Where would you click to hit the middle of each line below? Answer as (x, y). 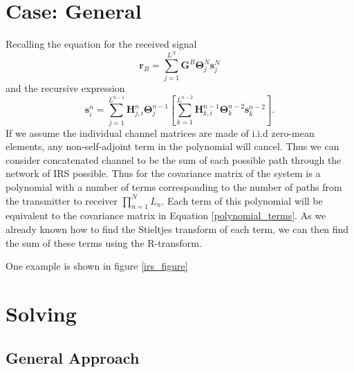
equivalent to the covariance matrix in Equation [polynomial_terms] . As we (166, 215)
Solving (41, 314)
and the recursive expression (65, 88)
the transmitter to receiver (62, 200)
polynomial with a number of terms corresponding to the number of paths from (174, 187)
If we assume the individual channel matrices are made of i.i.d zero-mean (160, 132)
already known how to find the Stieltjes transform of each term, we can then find (177, 229)
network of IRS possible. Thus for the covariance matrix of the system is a (163, 173)
